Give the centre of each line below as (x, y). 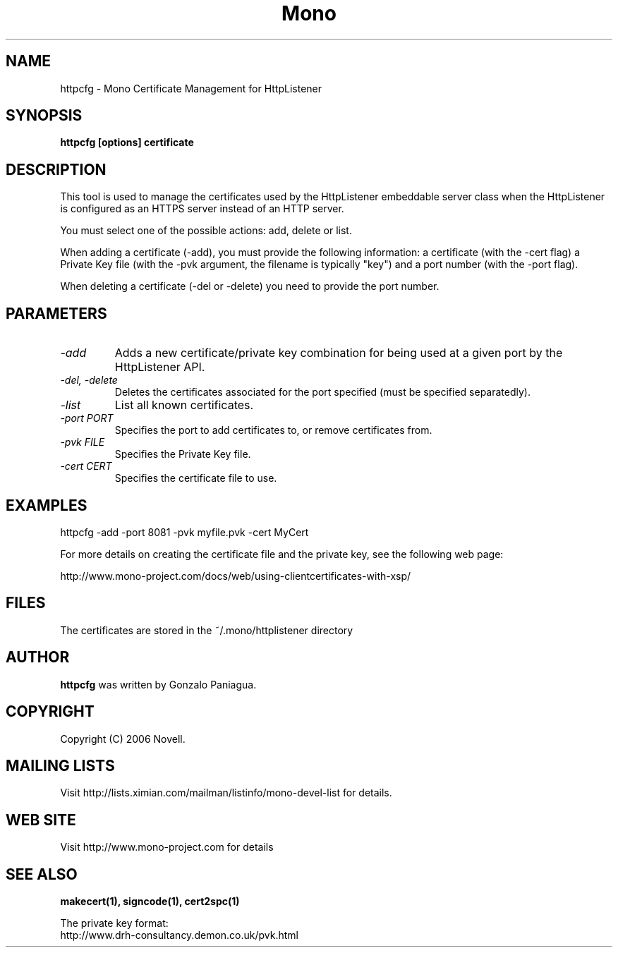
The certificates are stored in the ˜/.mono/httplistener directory (207, 630)
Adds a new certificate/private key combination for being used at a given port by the (339, 353)
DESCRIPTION (56, 169)
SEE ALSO (42, 874)
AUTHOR (38, 657)
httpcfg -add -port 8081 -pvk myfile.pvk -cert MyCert (184, 532)
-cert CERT (86, 466)
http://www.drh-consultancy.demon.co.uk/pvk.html (179, 935)
